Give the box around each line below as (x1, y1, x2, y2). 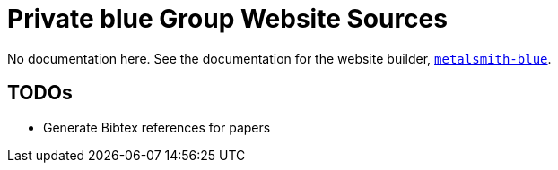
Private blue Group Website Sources (7, 4, 448, 34)
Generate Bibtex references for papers (43, 119, 271, 135)
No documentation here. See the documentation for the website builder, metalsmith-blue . (7, 50, 552, 66)
